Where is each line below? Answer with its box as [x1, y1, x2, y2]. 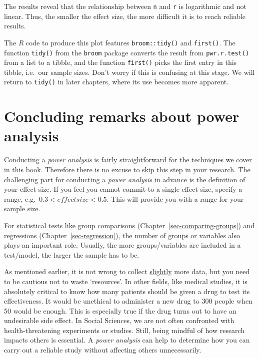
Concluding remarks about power [4, 106, 239, 126]
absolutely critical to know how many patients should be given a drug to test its [4, 286, 250, 296]
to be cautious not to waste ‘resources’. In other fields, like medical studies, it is [4, 276, 247, 286]
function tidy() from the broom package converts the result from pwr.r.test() [4, 47, 249, 57]
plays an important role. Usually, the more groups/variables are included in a [4, 240, 241, 250]
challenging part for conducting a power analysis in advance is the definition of [4, 174, 245, 184]
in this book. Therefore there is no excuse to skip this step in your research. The [4, 164, 250, 174]
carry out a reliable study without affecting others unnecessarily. [4, 345, 201, 355]
